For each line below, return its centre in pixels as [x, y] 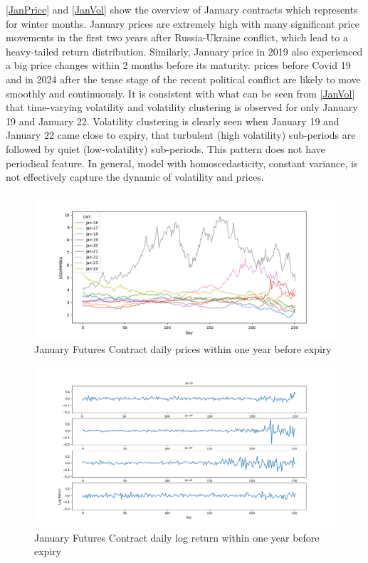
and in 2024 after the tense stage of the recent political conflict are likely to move [183, 79]
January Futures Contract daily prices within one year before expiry [183, 349]
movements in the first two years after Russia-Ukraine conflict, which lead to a [177, 37]
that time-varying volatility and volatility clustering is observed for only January [182, 107]
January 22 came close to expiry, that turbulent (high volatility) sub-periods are [181, 135]
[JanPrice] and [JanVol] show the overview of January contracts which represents [182, 9]
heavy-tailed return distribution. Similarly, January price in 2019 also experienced [184, 51]
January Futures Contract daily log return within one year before [177, 537]
